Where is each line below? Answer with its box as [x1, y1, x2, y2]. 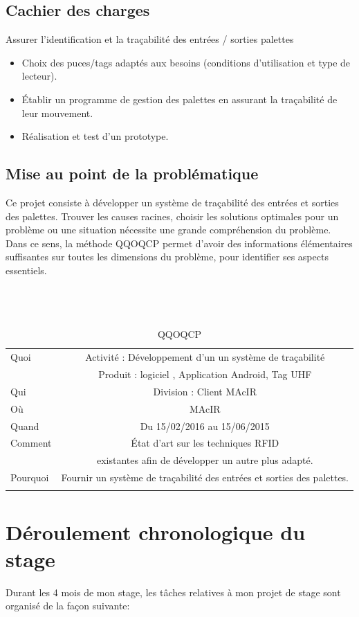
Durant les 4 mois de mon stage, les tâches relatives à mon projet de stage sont [6, 584, 341, 599]
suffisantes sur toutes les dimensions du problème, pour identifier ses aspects [6, 249, 329, 264]
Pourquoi [10, 470, 49, 485]
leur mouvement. [21, 105, 93, 120]
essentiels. [6, 262, 47, 277]
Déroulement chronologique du [6, 517, 306, 546]
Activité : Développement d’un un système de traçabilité [85, 350, 325, 364]
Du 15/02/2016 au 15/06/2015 [140, 418, 270, 433]
